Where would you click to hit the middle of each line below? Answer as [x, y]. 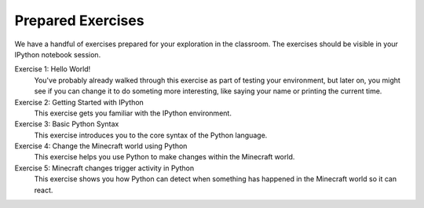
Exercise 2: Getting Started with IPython [79, 102]
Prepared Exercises [79, 20]
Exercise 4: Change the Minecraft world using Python [101, 146]
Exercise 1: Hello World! [53, 69]
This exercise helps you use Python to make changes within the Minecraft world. [164, 157]
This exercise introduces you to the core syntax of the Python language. [151, 135]
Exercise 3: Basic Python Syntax [67, 124]
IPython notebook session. [58, 54]
